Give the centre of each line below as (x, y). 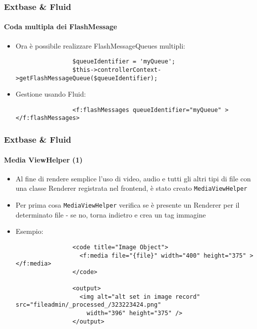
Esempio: (29, 231)
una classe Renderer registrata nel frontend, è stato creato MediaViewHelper (131, 188)
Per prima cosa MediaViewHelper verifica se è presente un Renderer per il (128, 205)
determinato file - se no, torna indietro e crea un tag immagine (111, 214)
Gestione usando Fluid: (51, 94)
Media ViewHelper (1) (43, 159)
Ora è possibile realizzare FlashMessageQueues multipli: (100, 45)
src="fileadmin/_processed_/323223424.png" (88, 305)
